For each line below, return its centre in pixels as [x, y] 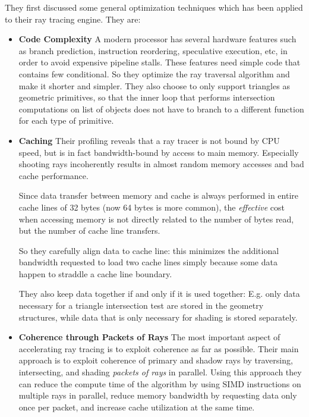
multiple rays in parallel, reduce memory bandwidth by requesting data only [158, 395]
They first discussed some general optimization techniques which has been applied [154, 7]
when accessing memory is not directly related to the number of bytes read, [156, 219]
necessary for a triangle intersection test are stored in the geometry [141, 305]
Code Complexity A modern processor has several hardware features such [157, 39]
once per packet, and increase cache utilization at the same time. [137, 407]
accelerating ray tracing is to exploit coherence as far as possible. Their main [159, 348]
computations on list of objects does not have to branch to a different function [161, 109]
